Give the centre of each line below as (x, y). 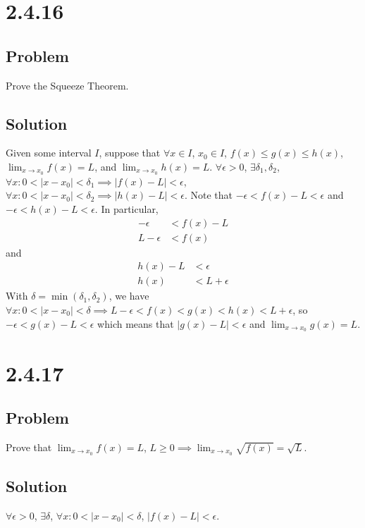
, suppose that (130, 153)
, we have (129, 296)
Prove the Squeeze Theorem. (67, 85)
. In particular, (126, 209)
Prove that (29, 447)
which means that (136, 323)
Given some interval (49, 153)
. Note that (208, 195)
